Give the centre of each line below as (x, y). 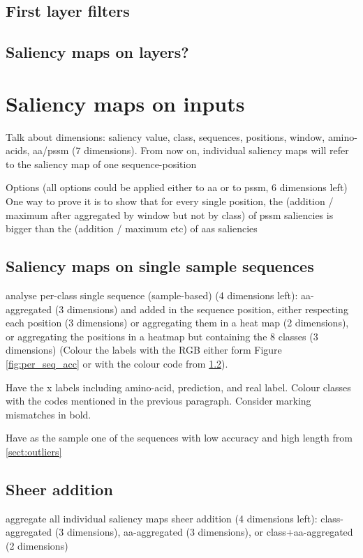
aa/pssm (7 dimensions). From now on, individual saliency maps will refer (191, 150)
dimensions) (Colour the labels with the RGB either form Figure (144, 350)
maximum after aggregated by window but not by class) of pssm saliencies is (170, 214)
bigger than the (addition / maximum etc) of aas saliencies (132, 228)
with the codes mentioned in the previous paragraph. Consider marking (158, 401)
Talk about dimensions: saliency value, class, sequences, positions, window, (165, 136)
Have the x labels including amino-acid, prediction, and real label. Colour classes (178, 387)
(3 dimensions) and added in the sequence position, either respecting (201, 309)
